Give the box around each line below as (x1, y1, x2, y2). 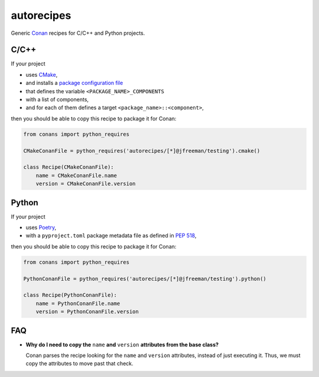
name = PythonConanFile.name (35, 300, 121, 307)
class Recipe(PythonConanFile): (23, 292, 118, 299)
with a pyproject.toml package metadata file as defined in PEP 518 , (25, 232, 197, 239)
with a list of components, (25, 96, 89, 103)
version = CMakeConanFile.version (35, 181, 136, 187)
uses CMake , (25, 71, 58, 78)
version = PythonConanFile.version (35, 309, 139, 315)
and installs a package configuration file (25, 80, 123, 87)
